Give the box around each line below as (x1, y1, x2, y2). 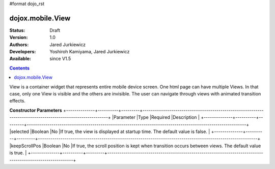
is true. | (9, 150, 27, 156)
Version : (9, 35, 28, 41)
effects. (9, 98, 25, 104)
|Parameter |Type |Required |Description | (112, 114, 200, 120)
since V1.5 (49, 56, 71, 62)
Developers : (9, 49, 36, 55)
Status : (9, 27, 25, 33)
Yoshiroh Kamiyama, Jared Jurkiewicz (49, 49, 130, 55)
